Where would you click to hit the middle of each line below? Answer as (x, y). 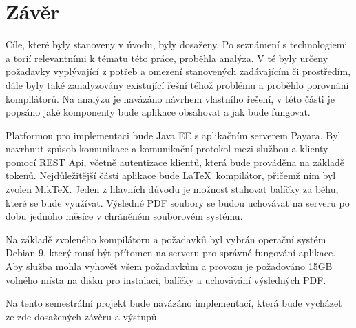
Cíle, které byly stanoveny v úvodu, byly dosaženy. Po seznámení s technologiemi (177, 44)
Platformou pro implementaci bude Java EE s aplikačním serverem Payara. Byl (173, 135)
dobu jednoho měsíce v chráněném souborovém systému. (124, 216)
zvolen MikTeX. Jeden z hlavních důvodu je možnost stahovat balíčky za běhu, (172, 189)
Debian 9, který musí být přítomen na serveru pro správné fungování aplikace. (171, 253)
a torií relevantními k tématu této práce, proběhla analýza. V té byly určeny (167, 58)
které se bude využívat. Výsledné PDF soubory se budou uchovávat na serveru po (178, 202)
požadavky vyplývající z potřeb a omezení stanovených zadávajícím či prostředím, (178, 71)
